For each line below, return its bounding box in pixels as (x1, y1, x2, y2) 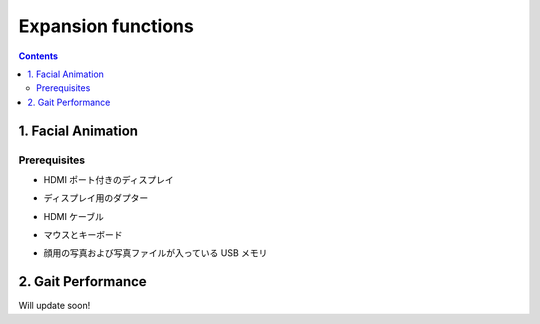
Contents (18, 50, 59, 62)
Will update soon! (18, 300, 91, 312)
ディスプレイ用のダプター (43, 192, 149, 204)
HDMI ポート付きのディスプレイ (43, 173, 174, 185)
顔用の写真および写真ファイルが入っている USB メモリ (43, 247, 268, 259)
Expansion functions (18, 15, 194, 37)
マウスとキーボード (43, 229, 123, 241)
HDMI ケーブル (43, 210, 105, 222)
